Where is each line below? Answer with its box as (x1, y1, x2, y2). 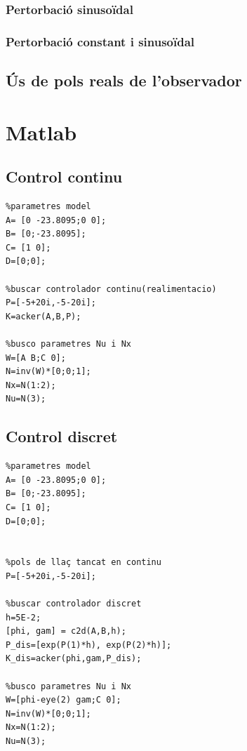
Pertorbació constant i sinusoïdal (6, 32, 195, 50)
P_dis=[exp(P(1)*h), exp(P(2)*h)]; (6, 639, 172, 650)
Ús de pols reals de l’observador (6, 69, 242, 91)
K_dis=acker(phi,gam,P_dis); (6, 653, 142, 664)
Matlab (6, 117, 77, 146)
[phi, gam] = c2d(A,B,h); (6, 626, 126, 637)
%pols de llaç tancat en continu (6, 557, 161, 568)
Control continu (6, 166, 123, 187)
